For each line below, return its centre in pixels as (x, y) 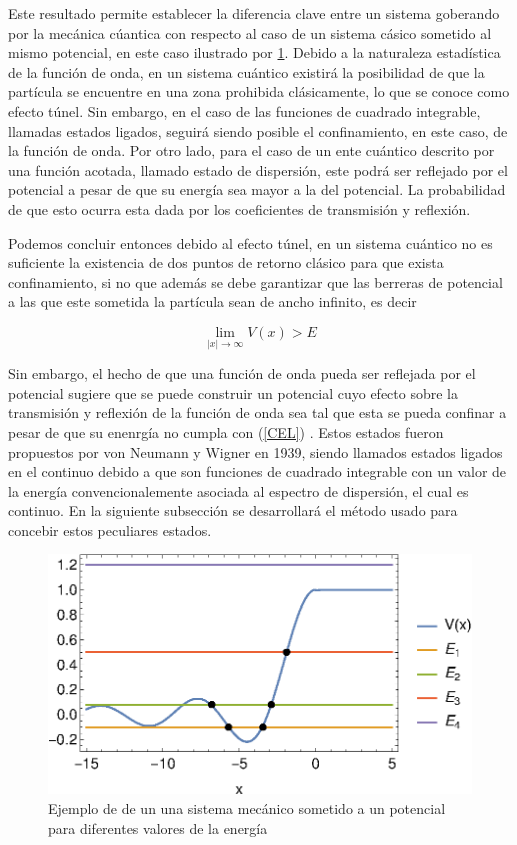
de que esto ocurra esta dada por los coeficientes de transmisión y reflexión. (239, 208)
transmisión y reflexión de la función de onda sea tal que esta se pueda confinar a (257, 412)
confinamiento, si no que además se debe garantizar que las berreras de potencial (255, 281)
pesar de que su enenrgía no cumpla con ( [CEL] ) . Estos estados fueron (226, 431)
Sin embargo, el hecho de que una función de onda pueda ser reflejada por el (242, 373)
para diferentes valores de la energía (158, 827)
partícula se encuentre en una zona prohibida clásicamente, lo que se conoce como (259, 91)
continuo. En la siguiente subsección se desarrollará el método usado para (233, 510)
